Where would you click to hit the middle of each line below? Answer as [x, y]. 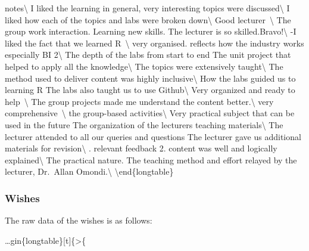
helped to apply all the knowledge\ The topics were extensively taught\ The [144, 66]
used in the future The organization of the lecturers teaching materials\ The [144, 124]
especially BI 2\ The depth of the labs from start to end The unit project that [148, 55]
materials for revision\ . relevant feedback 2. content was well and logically [141, 148]
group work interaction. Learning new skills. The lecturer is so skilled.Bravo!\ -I [151, 31]
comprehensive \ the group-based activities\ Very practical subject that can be [150, 113]
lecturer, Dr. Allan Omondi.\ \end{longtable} [89, 171]
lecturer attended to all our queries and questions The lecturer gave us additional [153, 136]
